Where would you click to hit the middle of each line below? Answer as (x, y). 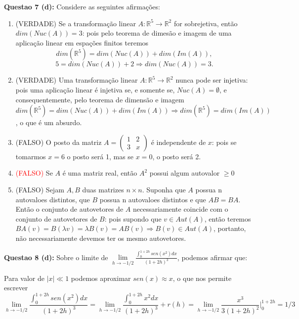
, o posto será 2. (177, 156)
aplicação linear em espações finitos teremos (82, 42)
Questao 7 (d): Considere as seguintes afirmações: (82, 6)
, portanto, (230, 228)
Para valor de (24, 278)
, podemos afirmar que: (212, 257)
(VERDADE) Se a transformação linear (76, 23)
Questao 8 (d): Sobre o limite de (56, 257)
